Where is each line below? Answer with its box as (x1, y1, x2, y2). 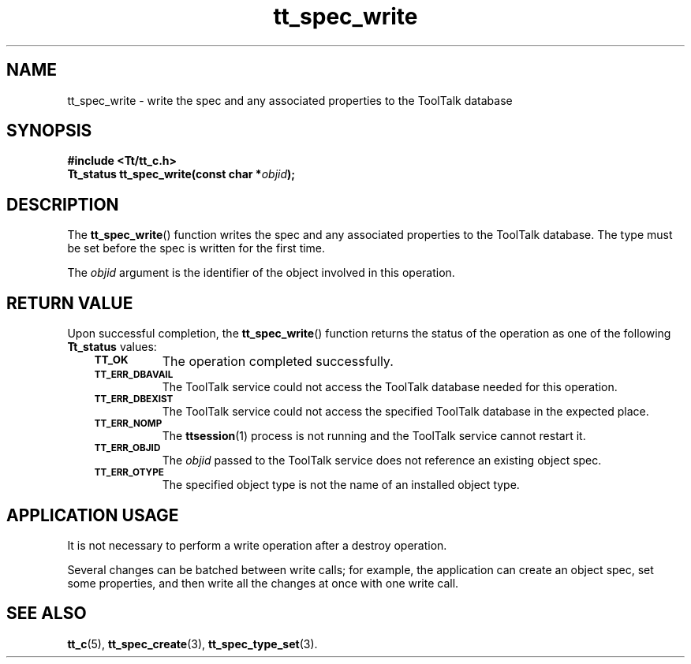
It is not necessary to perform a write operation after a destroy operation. (67, 538, 447, 552)
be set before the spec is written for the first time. (67, 241, 326, 256)
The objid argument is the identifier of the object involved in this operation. (67, 266, 455, 280)
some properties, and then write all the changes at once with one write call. (67, 576, 459, 590)
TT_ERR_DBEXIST (94, 394, 174, 405)
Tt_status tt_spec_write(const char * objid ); (67, 167, 296, 181)
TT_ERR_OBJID (94, 442, 161, 454)
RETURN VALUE (6, 293, 133, 313)
